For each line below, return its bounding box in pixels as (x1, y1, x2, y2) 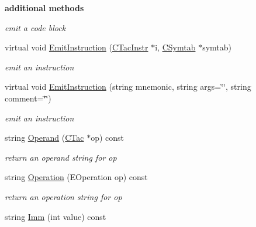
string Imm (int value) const (5, 210, 106, 222)
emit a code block (5, 21, 66, 33)
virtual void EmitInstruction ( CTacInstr (5, 41, 148, 53)
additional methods (5, 2, 84, 13)
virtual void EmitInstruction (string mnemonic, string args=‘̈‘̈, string (5, 80, 251, 93)
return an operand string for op (5, 151, 117, 163)
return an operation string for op (5, 190, 122, 202)
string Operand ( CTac (5, 131, 84, 144)
